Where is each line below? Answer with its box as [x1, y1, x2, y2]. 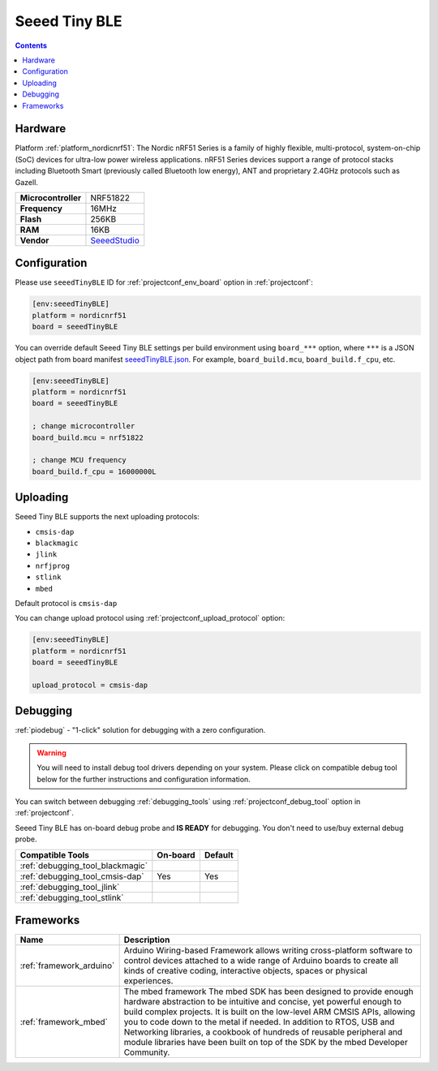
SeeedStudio [90, 234, 140, 246]
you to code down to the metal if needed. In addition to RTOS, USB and [123, 1017, 395, 1028]
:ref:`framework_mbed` [19, 1017, 109, 1028]
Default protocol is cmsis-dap [15, 598, 118, 608]
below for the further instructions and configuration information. [36, 774, 251, 784]
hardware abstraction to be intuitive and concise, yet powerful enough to [123, 996, 401, 1008]
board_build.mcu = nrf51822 [32, 432, 144, 442]
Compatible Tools [19, 849, 89, 860]
